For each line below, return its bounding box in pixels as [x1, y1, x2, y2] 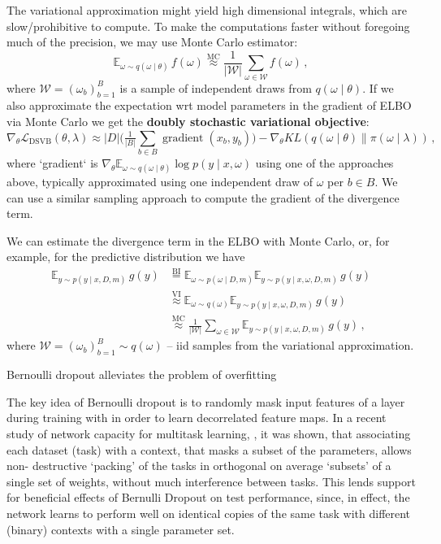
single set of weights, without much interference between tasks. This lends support [6, 472, 416, 490]
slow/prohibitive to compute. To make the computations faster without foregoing [6, 17, 410, 34]
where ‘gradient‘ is [6, 154, 98, 171]
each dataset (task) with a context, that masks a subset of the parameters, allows [6, 441, 412, 458]
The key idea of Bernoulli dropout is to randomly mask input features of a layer [6, 393, 405, 410]
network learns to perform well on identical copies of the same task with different [6, 505, 411, 522]
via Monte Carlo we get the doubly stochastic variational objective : [6, 112, 370, 129]
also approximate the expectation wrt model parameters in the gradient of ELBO [6, 97, 412, 114]
